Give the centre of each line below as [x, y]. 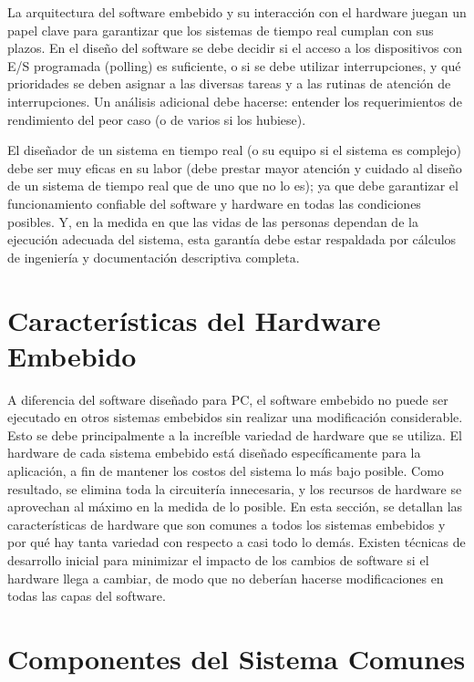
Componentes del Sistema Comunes [237, 658]
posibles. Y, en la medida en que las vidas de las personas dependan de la [213, 221]
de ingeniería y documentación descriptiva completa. [154, 257]
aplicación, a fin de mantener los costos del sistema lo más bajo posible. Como [226, 470]
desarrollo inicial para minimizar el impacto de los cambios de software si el [218, 559]
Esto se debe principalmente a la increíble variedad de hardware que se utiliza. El [235, 434]
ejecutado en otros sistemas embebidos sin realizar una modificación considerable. [235, 417]
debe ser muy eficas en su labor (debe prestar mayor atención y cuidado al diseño [235, 167]
